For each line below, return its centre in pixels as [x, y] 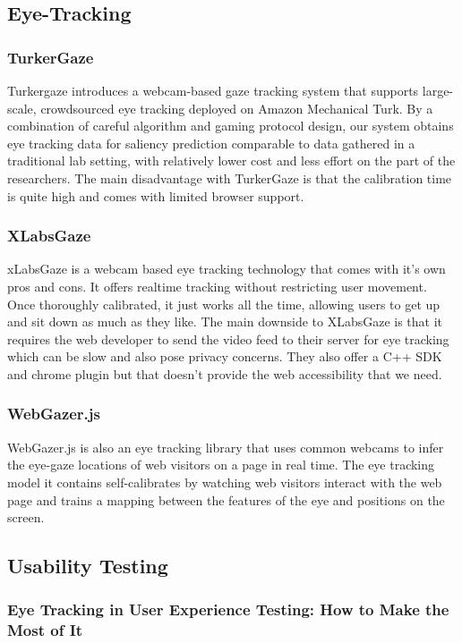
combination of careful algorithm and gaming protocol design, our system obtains [231, 126]
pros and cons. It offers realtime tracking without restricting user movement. [217, 286]
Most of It [45, 630]
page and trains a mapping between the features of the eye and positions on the [226, 499]
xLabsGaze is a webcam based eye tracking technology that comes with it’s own [227, 269]
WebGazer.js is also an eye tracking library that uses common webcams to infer [226, 447]
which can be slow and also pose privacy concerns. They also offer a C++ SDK [225, 356]
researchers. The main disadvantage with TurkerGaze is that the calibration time [230, 178]
